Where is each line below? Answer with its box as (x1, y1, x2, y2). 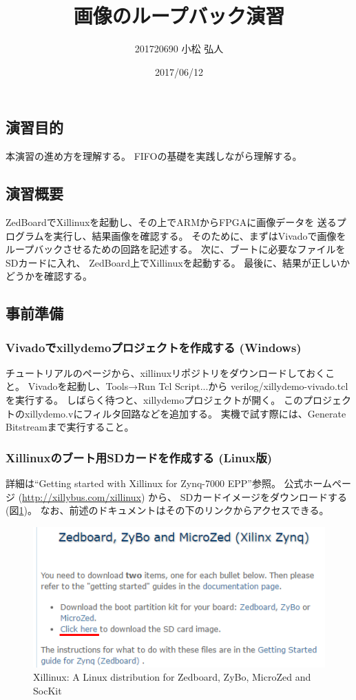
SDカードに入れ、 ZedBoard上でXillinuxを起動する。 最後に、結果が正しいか (6, 255, 350, 269)
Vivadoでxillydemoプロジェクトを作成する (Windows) (6, 338, 302, 356)
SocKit (33, 683, 62, 698)
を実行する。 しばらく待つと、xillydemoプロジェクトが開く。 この (6, 393, 303, 407)
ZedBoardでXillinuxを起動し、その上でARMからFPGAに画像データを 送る (6, 214, 337, 229)
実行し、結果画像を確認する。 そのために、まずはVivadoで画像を (53, 228, 346, 243)
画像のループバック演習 (73, 1, 285, 30)
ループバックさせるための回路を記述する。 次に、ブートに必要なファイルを (6, 242, 346, 256)
